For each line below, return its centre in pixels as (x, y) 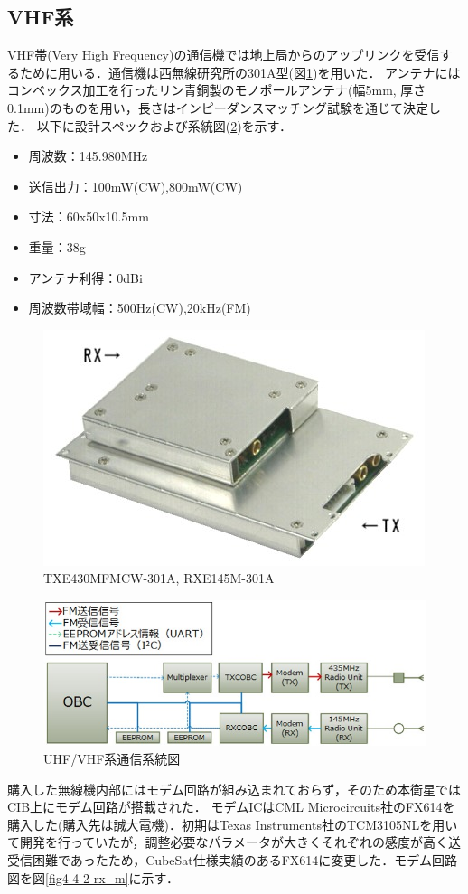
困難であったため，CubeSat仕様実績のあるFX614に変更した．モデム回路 (245, 860)
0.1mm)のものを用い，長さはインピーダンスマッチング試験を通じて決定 (218, 107)
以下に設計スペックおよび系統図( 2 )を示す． (164, 125)
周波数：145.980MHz (88, 156)
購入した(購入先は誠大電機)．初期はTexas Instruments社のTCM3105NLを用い (233, 824)
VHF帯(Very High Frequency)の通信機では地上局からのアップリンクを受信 (224, 55)
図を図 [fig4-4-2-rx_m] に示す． (94, 877)
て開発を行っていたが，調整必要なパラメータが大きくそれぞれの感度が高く (228, 842)
